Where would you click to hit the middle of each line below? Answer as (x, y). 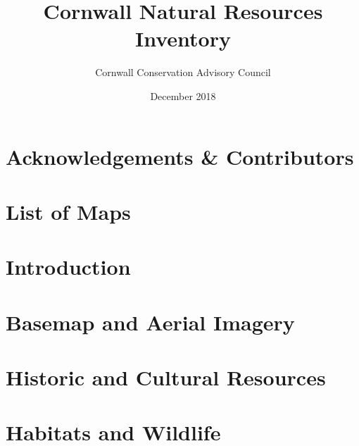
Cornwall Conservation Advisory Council (183, 72)
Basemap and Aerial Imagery (150, 322)
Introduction (68, 267)
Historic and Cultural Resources (166, 377)
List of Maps (68, 211)
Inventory (183, 38)
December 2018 (183, 95)
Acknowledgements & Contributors (180, 156)
